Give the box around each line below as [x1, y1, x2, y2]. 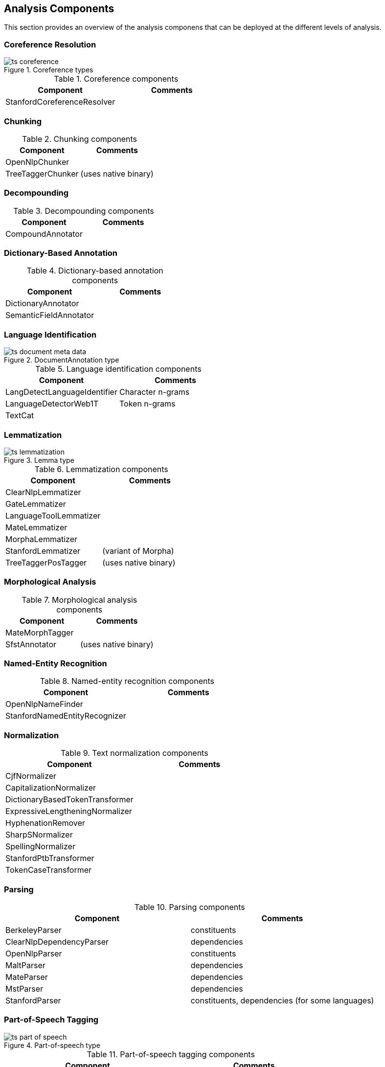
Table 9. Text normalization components [61, 748, 208, 758]
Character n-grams [119, 387, 190, 397]
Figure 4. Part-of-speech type [4, 1041, 100, 1049]
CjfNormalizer [5, 771, 57, 781]
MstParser [5, 983, 44, 994]
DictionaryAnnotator [5, 298, 79, 309]
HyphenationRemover [5, 818, 85, 828]
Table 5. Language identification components [35, 364, 202, 374]
